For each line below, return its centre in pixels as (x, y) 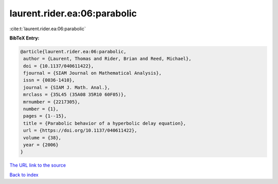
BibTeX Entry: (24, 38)
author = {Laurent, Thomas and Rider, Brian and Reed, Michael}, (107, 59)
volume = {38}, (42, 138)
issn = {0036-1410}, (49, 80)
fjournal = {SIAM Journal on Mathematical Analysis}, (92, 73)
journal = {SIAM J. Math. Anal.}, (67, 87)
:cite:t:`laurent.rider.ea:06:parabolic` (48, 29)
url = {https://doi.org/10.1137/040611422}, (80, 130)
